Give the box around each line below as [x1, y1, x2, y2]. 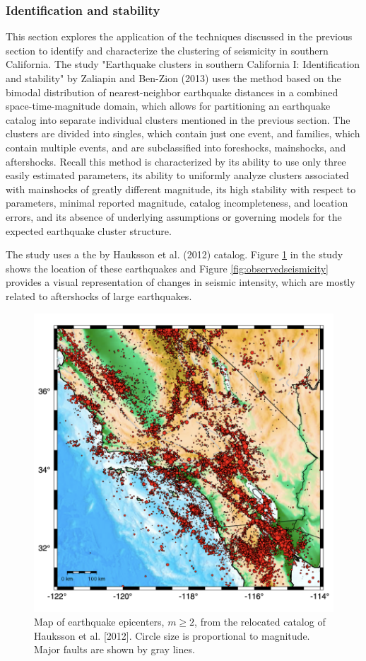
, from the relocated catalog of [194, 614, 326, 629]
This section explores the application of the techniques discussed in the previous [6, 29, 353, 44]
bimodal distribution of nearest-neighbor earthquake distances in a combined [6, 84, 338, 99]
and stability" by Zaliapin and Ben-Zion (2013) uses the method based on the [6, 71, 341, 85]
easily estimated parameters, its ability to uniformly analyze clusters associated [6, 168, 349, 183]
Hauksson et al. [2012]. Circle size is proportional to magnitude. [34, 628, 310, 643]
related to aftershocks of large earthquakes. [6, 288, 192, 303]
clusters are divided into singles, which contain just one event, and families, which [6, 126, 360, 141]
